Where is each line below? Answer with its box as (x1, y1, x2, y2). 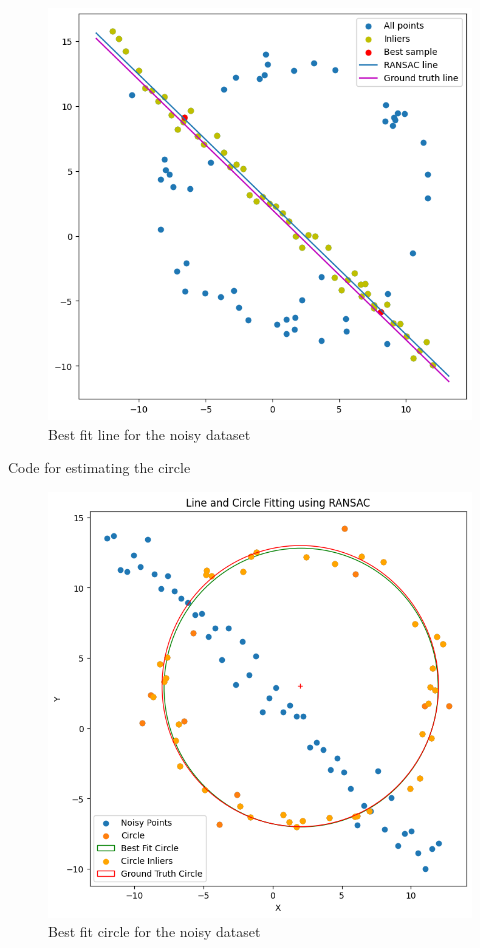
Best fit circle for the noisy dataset (48, 921, 261, 942)
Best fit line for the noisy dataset (48, 423, 251, 444)
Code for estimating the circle (8, 457, 191, 478)
